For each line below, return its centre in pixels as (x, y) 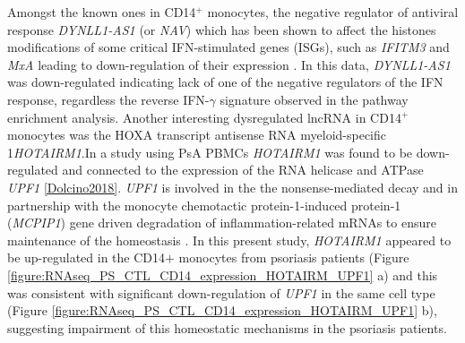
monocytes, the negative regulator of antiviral (333, 12)
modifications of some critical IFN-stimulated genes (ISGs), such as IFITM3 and (228, 47)
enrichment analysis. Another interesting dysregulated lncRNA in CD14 (204, 117)
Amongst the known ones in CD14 (102, 12)
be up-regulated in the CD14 (86, 257)
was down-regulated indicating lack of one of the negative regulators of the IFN (225, 82)
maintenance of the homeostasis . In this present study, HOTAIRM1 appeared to (229, 240)
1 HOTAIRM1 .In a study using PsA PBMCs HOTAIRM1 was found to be (210, 152)
